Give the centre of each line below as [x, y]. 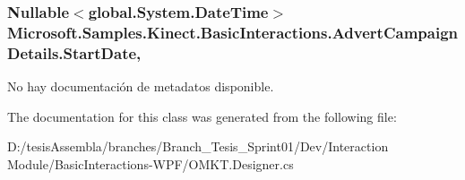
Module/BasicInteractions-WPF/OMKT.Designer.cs [151, 163]
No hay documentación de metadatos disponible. [141, 86]
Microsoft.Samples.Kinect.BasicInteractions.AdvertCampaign [232, 32]
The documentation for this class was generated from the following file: [202, 116]
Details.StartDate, [74, 52]
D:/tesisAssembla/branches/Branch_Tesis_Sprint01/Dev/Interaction [198, 146]
